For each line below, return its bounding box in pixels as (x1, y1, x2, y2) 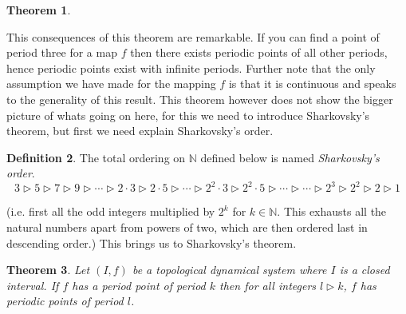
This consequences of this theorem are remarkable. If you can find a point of (6, 28, 380, 45)
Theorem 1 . (6, 2, 71, 18)
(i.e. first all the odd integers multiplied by (6, 203, 215, 220)
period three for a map (6, 44, 117, 61)
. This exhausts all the (277, 203, 387, 220)
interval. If (6, 276, 59, 293)
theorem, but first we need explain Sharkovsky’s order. (6, 122, 274, 139)
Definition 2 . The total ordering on (6, 149, 186, 165)
